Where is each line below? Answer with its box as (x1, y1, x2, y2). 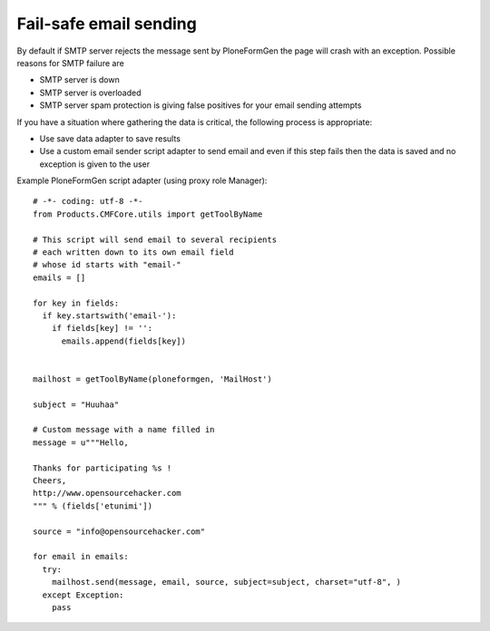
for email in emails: (33, 551, 129, 562)
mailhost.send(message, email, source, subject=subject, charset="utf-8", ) (51, 577, 402, 587)
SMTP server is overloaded (39, 87, 142, 98)
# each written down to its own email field (33, 248, 235, 257)
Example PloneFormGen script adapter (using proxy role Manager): (16, 175, 268, 186)
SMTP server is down (39, 74, 120, 85)
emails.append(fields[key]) (61, 335, 186, 346)
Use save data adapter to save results (39, 132, 181, 144)
